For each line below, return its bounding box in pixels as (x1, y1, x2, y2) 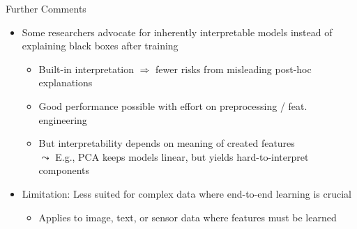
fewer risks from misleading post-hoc (155, 61, 312, 76)
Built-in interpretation (38, 61, 135, 76)
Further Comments (6, 1, 86, 15)
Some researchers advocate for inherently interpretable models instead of (22, 24, 333, 39)
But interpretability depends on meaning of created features (38, 136, 295, 150)
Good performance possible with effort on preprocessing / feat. (38, 98, 307, 113)
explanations (38, 75, 93, 90)
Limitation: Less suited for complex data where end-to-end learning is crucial (22, 186, 351, 200)
